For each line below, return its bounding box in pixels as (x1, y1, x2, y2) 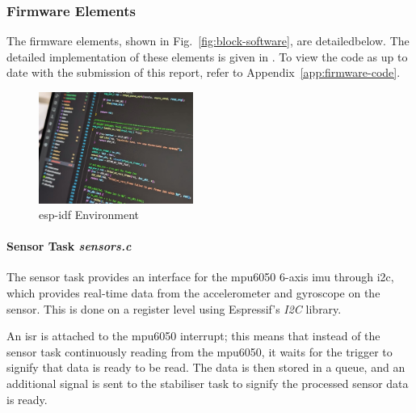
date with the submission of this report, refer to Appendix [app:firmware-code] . (6, 64, 401, 81)
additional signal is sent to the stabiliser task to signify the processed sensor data (6, 375, 409, 392)
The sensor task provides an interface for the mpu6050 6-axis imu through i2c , (6, 268, 394, 285)
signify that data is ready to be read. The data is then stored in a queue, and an (6, 359, 405, 376)
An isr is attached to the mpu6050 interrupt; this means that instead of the (6, 327, 380, 344)
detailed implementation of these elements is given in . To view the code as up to (6, 48, 408, 65)
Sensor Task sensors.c (6, 238, 132, 255)
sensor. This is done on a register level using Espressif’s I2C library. (6, 300, 342, 317)
